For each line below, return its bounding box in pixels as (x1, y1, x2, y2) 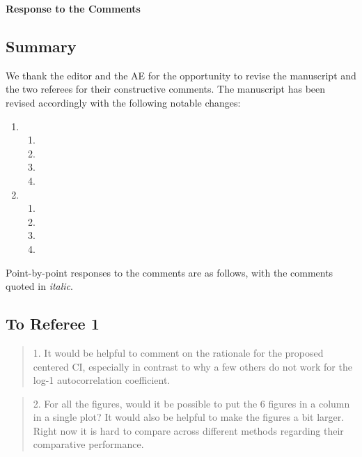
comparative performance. (33, 437, 144, 451)
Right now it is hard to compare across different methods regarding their (33, 423, 344, 437)
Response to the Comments (6, 1, 141, 15)
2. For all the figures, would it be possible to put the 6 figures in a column (33, 396, 350, 410)
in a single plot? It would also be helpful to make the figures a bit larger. (33, 410, 345, 424)
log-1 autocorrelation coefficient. (33, 373, 171, 387)
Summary (6, 35, 77, 56)
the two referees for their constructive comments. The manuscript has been (6, 82, 326, 96)
